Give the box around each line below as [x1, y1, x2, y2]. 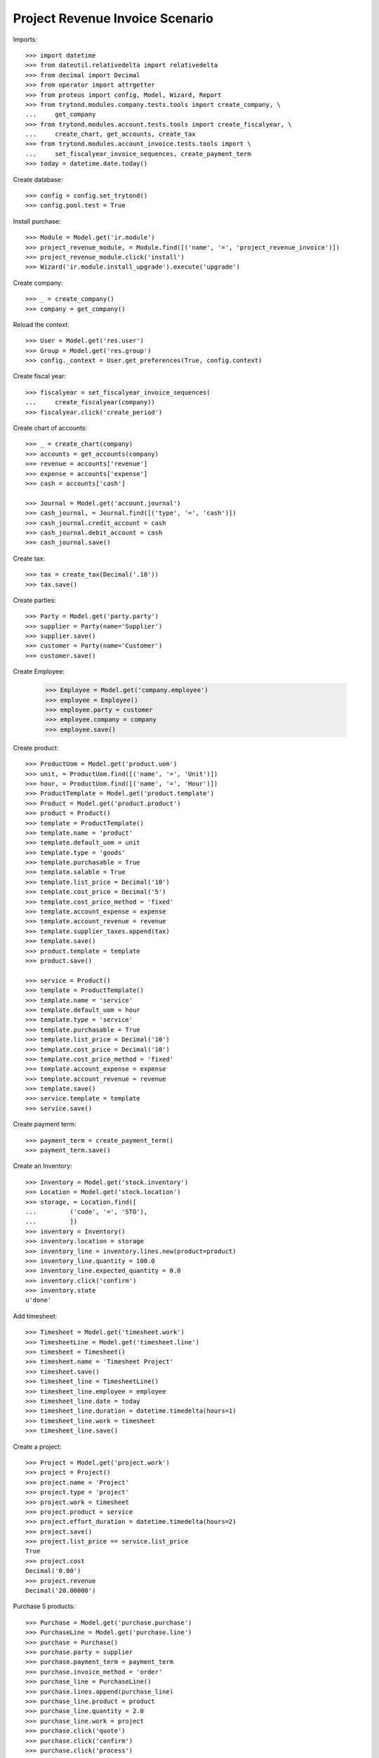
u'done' [25, 1296, 52, 1304]
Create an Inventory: [13, 1162, 73, 1170]
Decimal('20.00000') [25, 1586, 96, 1595]
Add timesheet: [13, 1311, 58, 1320]
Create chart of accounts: [13, 424, 88, 432]
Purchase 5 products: [13, 1602, 75, 1610]
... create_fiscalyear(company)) [25, 398, 156, 406]
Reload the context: [13, 320, 69, 328]
